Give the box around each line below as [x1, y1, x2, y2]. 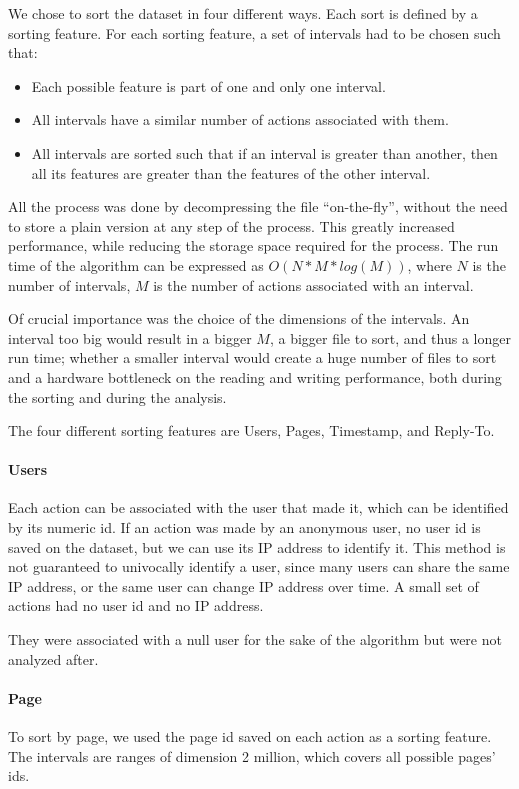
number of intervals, [8, 274, 131, 295]
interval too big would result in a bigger [8, 327, 252, 348]
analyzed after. [8, 648, 99, 669]
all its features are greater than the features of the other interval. [31, 162, 431, 183]
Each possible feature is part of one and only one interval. [31, 75, 386, 96]
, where [407, 254, 452, 275]
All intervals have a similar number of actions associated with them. [31, 109, 449, 130]
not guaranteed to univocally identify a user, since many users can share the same [8, 556, 510, 577]
